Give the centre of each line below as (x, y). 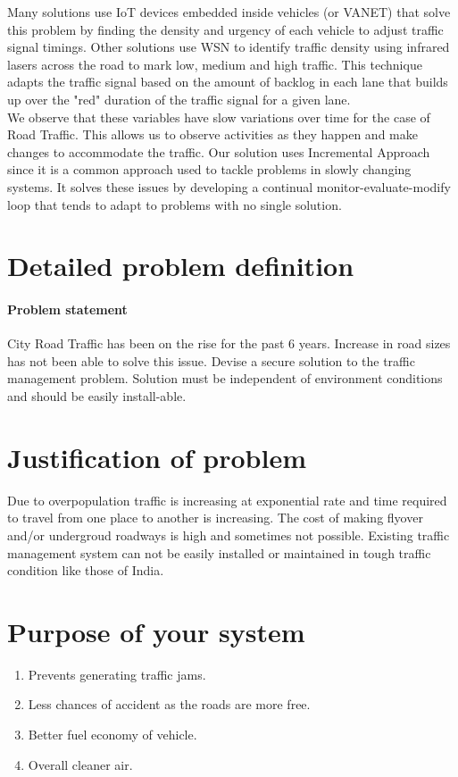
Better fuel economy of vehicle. (112, 735)
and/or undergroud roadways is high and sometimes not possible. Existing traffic (229, 535)
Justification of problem (157, 457)
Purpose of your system (156, 631)
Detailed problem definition (181, 266)
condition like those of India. (86, 570)
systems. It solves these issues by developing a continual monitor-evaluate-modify (229, 186)
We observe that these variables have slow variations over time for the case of (219, 117)
